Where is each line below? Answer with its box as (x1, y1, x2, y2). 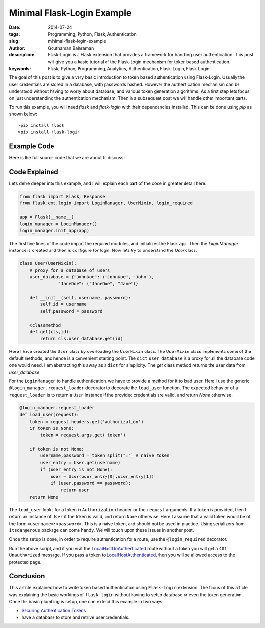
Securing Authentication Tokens (21, 607, 86, 613)
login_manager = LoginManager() (19, 221, 98, 226)
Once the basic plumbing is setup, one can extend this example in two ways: (9, 599, 164, 604)
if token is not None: (29, 446, 84, 452)
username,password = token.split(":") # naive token (40, 453, 170, 458)
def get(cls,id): (29, 329, 72, 335)
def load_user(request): (19, 412, 79, 418)
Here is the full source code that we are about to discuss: (9, 154, 125, 160)
